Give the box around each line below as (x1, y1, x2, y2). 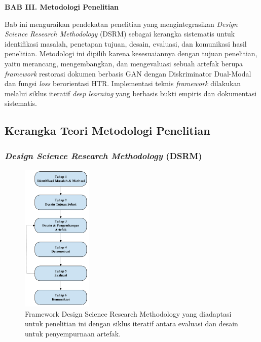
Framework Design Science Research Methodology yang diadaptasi (25, 308, 232, 319)
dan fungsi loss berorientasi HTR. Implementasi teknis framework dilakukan (5, 78, 241, 89)
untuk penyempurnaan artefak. (25, 328, 121, 338)
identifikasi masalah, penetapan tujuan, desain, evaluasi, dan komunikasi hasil (5, 38, 247, 49)
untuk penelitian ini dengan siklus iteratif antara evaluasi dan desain (25, 318, 238, 329)
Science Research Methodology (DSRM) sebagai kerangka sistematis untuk (5, 28, 235, 39)
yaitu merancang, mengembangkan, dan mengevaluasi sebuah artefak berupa (5, 58, 243, 68)
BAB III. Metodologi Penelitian (5, 2, 119, 12)
